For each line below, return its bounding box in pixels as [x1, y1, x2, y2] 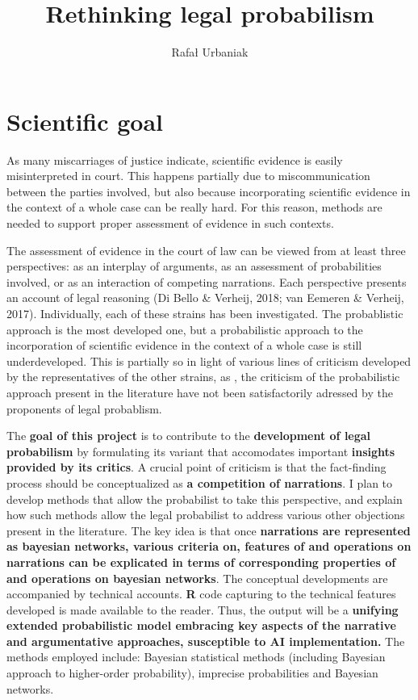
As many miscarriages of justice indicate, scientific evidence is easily [6, 151, 343, 168]
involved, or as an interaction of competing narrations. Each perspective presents [6, 273, 407, 290]
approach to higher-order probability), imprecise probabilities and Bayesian [6, 664, 378, 681]
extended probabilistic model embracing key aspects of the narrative [6, 617, 396, 634]
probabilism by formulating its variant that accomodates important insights [6, 442, 395, 459]
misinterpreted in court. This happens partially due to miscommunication [6, 167, 370, 184]
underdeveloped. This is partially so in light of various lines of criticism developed [6, 352, 412, 369]
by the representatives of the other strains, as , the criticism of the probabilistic [6, 368, 400, 385]
